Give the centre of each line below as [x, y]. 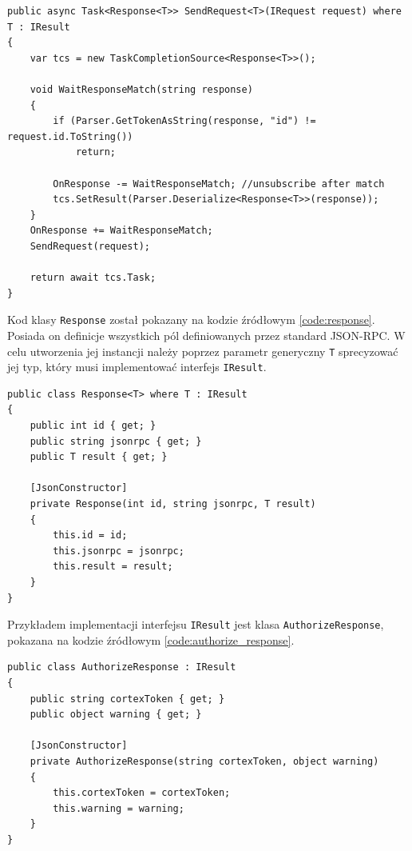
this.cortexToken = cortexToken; [142, 793]
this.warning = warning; [119, 808]
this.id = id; [90, 535]
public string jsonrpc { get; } [116, 441]
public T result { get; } [99, 457]
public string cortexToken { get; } [127, 699]
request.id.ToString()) [70, 136]
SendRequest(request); [90, 246]
